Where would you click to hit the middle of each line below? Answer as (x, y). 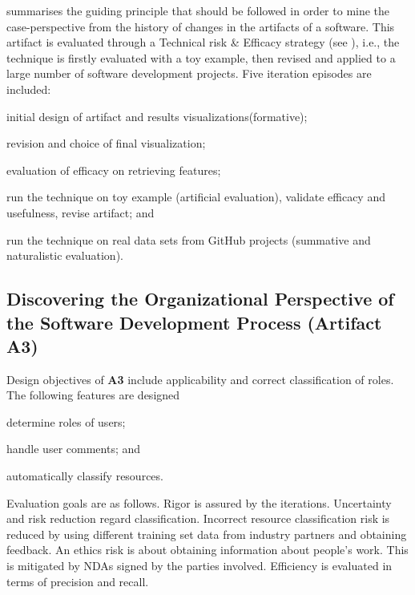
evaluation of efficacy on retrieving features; (114, 170)
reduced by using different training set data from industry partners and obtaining (207, 534)
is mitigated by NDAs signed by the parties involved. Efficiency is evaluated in (199, 566)
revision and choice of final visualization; (106, 143)
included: (29, 89)
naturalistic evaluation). (65, 255)
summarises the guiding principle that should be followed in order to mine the (198, 10)
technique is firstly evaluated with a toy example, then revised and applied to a (201, 57)
